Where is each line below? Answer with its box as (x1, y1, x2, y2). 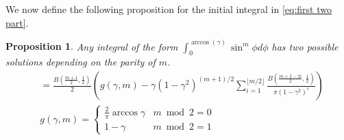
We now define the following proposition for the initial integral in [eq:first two (5, 2, 332, 16)
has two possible (271, 39, 339, 53)
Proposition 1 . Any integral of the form (5, 39, 178, 53)
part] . (5, 15, 29, 29)
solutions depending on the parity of (5, 55, 156, 69)
